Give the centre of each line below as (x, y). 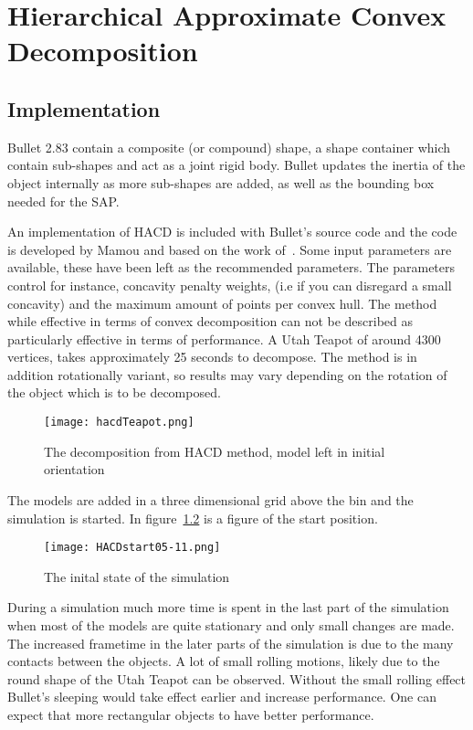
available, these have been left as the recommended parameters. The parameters (231, 267)
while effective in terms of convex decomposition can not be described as (210, 321)
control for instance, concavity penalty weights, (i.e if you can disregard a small (230, 285)
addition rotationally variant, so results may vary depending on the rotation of (227, 374)
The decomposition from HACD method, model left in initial (215, 451)
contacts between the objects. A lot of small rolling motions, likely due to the (224, 661)
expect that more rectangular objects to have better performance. (191, 714)
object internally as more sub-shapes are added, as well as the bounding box (221, 182)
